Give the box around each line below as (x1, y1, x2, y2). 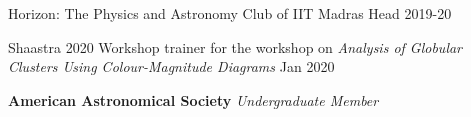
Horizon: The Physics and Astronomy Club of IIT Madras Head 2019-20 (8, 3, 452, 23)
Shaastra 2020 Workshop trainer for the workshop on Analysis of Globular (8, 36, 463, 57)
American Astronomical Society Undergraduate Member (8, 89, 379, 110)
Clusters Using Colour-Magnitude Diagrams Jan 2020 (8, 56, 335, 77)
